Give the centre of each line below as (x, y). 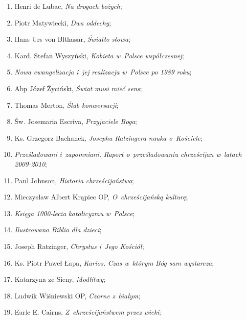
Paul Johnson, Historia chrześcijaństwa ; (74, 180)
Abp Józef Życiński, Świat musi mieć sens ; (78, 88)
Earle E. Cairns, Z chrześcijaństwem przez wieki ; (88, 312)
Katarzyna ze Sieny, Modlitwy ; (60, 279)
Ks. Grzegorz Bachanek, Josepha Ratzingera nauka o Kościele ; (108, 137)
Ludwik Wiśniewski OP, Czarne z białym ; (77, 295)
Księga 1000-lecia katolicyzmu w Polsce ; (74, 213)
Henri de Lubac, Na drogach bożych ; (68, 6)
